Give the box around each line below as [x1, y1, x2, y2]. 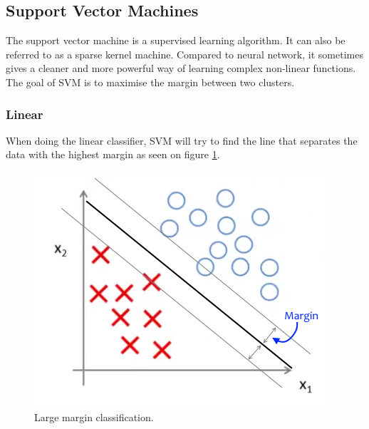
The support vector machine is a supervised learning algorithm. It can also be [6, 33, 345, 48]
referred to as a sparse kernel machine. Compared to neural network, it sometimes [6, 46, 363, 61]
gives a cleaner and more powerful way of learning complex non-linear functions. [6, 61, 356, 76]
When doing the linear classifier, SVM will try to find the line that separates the [6, 133, 358, 148]
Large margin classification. [34, 409, 154, 424]
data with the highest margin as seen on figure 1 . [6, 147, 220, 162]
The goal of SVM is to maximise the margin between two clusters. [6, 74, 295, 89]
